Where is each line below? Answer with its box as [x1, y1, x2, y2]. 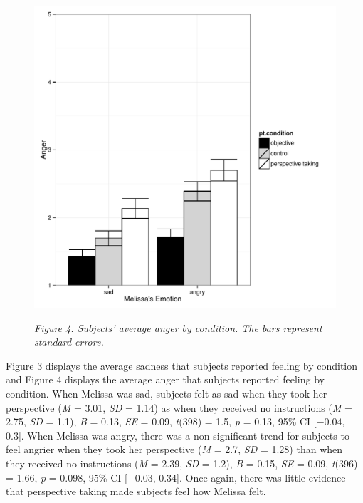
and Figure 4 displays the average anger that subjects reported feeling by [6, 372, 325, 387]
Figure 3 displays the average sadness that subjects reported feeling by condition [6, 358, 358, 373]
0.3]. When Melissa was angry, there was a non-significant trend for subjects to [6, 427, 349, 442]
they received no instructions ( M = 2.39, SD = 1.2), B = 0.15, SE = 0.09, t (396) [6, 455, 358, 470]
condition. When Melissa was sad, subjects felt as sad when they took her [6, 385, 327, 400]
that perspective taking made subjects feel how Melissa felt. [6, 484, 266, 499]
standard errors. [34, 334, 104, 349]
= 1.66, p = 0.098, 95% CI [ [6, 470, 127, 484]
